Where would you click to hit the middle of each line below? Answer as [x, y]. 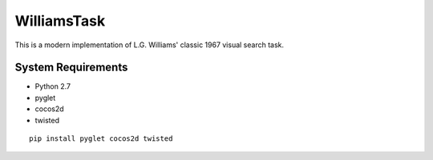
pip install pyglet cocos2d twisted [101, 139]
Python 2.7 [53, 86]
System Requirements [71, 68]
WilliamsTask [60, 21]
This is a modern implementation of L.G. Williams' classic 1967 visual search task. [150, 45]
